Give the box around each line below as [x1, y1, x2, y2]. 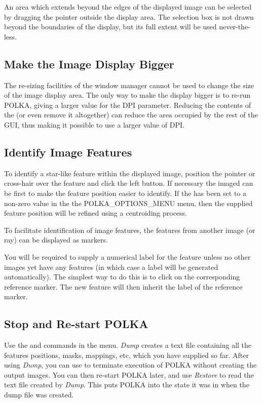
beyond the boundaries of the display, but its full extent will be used [4, 21, 217, 32]
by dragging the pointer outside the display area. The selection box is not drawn [4, 11, 254, 22]
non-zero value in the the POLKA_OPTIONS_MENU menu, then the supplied [4, 197, 253, 208]
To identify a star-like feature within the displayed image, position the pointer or [4, 168, 255, 178]
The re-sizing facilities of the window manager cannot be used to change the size [4, 79, 254, 90]
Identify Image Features [4, 144, 132, 159]
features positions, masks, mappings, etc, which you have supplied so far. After [4, 349, 249, 360]
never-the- [219, 21, 250, 32]
